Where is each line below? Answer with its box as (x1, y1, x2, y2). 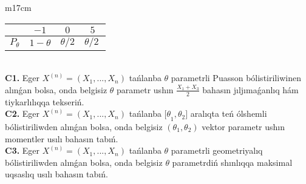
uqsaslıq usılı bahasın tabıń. (5, 168, 108, 180)
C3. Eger (5, 144, 40, 157)
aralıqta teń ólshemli (190, 107, 267, 120)
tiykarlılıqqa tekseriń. (5, 95, 84, 108)
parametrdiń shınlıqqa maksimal (172, 156, 293, 168)
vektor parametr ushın (202, 120, 285, 133)
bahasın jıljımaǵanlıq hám (202, 83, 299, 96)
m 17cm (5, 1, 32, 13)
